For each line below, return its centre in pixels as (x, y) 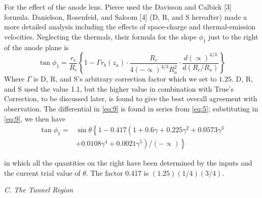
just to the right (233, 36)
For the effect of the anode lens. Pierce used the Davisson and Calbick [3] (118, 7)
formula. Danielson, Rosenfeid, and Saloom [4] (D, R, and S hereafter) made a (126, 16)
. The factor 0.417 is (117, 172)
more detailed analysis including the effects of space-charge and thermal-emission (130, 27)
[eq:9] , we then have (35, 118)
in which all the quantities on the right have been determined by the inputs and (128, 163)
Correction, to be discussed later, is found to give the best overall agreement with (131, 98)
